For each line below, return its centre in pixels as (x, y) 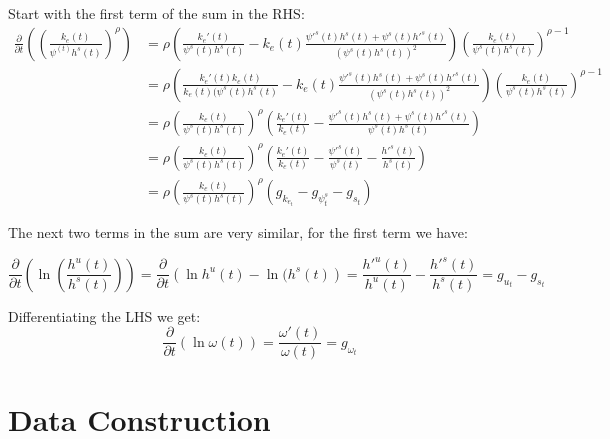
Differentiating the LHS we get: (104, 315)
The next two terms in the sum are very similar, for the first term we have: (238, 232)
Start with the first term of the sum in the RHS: (156, 13)
